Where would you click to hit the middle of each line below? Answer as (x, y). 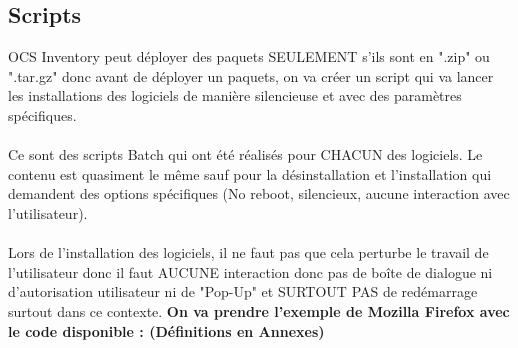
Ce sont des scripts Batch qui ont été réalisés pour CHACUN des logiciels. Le (245, 154)
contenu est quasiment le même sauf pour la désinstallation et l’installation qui (250, 173)
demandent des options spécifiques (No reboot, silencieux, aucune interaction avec (259, 193)
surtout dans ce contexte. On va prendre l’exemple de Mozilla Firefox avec (259, 310)
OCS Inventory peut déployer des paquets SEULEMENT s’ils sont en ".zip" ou (249, 56)
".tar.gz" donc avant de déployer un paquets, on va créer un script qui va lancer (251, 75)
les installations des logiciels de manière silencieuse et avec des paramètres (235, 95)
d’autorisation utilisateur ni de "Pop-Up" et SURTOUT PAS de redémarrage (243, 291)
